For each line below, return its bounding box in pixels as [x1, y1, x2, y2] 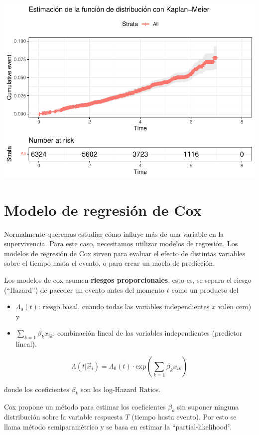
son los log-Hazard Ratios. [80, 384, 161, 394]
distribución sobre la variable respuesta [4, 412, 123, 422]
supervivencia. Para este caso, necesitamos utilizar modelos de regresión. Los [4, 238, 238, 249]
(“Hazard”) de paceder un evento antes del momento [4, 284, 165, 295]
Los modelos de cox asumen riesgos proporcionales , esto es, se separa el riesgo [4, 275, 252, 285]
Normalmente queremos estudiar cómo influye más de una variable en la [4, 228, 224, 239]
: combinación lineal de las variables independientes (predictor [53, 328, 243, 338]
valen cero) [218, 301, 252, 312]
